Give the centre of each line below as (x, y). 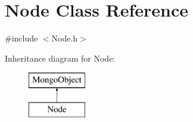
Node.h (65, 38)
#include (21, 38)
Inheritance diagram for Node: (60, 58)
